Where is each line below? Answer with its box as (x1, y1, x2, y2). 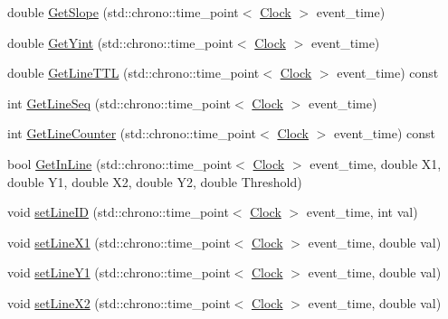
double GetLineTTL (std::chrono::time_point (7, 63, 260, 82)
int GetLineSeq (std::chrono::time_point (7, 93, 232, 112)
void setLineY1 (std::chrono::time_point (7, 263, 231, 282)
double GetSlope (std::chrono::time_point (7, 3, 239, 21)
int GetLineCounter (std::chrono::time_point (7, 124, 257, 143)
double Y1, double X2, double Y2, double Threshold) (7, 172, 302, 191)
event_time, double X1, (310, 154, 442, 173)
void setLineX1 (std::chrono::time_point (7, 232, 231, 251)
